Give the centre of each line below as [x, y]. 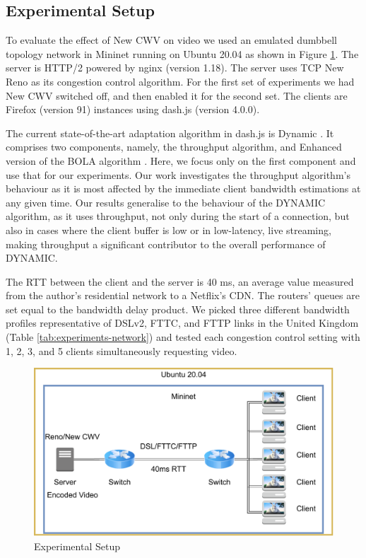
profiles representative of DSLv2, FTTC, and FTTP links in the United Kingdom [182, 323]
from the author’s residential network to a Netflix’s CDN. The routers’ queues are [183, 295]
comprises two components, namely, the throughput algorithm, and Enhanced [174, 147]
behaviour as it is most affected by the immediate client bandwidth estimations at [183, 188]
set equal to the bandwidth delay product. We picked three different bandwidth [178, 309]
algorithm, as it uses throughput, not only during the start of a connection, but [178, 216]
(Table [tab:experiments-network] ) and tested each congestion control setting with [183, 337]
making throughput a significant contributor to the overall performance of [166, 244]
